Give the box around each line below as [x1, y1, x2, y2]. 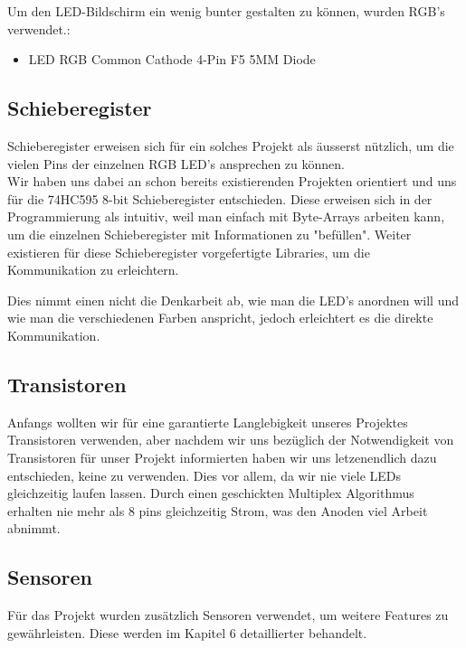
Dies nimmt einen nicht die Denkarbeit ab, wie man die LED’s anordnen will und [7, 290, 459, 309]
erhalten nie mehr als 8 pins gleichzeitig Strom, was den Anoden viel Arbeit [7, 501, 428, 520]
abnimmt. [7, 519, 61, 538]
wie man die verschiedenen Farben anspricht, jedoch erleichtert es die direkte [7, 308, 433, 327]
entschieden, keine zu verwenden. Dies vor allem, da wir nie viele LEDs [7, 465, 402, 484]
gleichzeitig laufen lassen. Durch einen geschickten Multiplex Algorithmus [7, 484, 414, 502]
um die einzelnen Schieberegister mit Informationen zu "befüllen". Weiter [7, 224, 412, 243]
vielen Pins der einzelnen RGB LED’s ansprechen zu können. [7, 154, 345, 173]
